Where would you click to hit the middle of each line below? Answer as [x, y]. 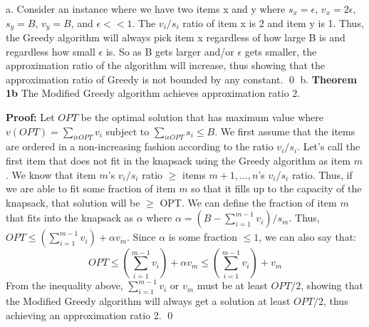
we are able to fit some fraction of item [91, 188]
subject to [128, 131]
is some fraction [203, 237]
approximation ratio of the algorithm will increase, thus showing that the [166, 65]
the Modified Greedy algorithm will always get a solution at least [148, 301]
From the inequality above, [64, 285]
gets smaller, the [281, 51]
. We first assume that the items [285, 131]
